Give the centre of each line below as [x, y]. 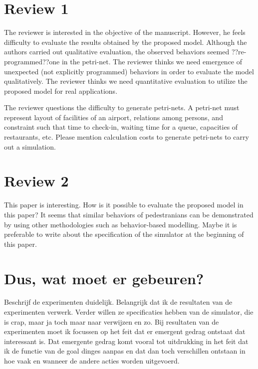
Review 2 [36, 181]
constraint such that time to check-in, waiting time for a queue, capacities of [121, 127]
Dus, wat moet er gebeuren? [104, 278]
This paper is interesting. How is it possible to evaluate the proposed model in [124, 205]
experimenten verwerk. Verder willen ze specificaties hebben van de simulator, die [129, 312]
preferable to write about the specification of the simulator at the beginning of [124, 234]
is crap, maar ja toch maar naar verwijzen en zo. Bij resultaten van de [112, 321]
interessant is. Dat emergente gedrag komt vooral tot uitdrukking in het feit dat [126, 341]
